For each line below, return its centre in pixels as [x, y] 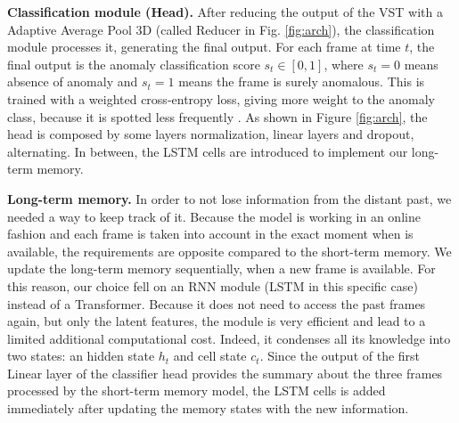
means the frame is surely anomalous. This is [302, 81]
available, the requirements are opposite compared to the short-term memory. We [229, 251]
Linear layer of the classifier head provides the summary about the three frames [225, 373]
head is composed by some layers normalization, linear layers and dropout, [211, 134]
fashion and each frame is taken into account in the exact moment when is [210, 234]
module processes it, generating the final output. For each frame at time [204, 47]
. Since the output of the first [340, 356]
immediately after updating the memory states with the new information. [208, 408]
